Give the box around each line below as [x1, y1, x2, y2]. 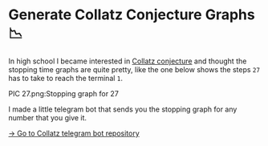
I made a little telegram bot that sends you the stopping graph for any [8, 104, 238, 114]
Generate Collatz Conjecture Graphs [8, 6, 255, 24]
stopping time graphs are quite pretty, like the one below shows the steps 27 [8, 64, 261, 74]
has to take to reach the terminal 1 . [8, 73, 123, 83]
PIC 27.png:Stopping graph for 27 [8, 88, 119, 98]
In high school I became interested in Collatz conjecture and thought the [8, 56, 247, 66]
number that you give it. [8, 112, 87, 122]
